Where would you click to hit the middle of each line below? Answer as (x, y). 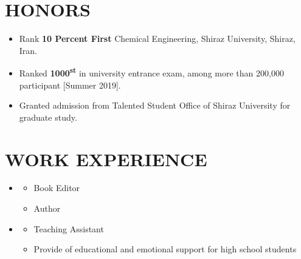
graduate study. (48, 117)
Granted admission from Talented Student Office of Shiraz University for (155, 105)
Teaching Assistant (69, 228)
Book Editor (57, 188)
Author (47, 208)
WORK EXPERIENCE (106, 159)
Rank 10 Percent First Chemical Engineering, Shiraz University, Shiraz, (157, 39)
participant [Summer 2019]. (70, 85)
